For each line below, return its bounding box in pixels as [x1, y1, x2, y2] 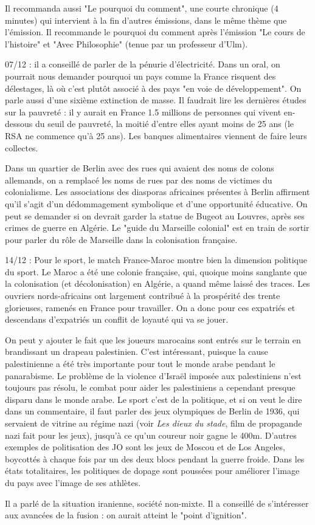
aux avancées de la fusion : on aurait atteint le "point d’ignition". [5, 509, 247, 521]
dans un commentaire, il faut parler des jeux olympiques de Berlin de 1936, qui [5, 405, 300, 417]
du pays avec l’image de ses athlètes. [5, 476, 141, 489]
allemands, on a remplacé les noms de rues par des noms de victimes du [5, 173, 272, 186]
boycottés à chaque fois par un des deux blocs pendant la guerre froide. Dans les [5, 452, 305, 465]
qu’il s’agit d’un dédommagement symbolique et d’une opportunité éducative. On [5, 197, 308, 210]
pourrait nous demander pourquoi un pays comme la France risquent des [5, 69, 276, 82]
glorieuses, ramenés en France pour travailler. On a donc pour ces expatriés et [5, 301, 296, 314]
